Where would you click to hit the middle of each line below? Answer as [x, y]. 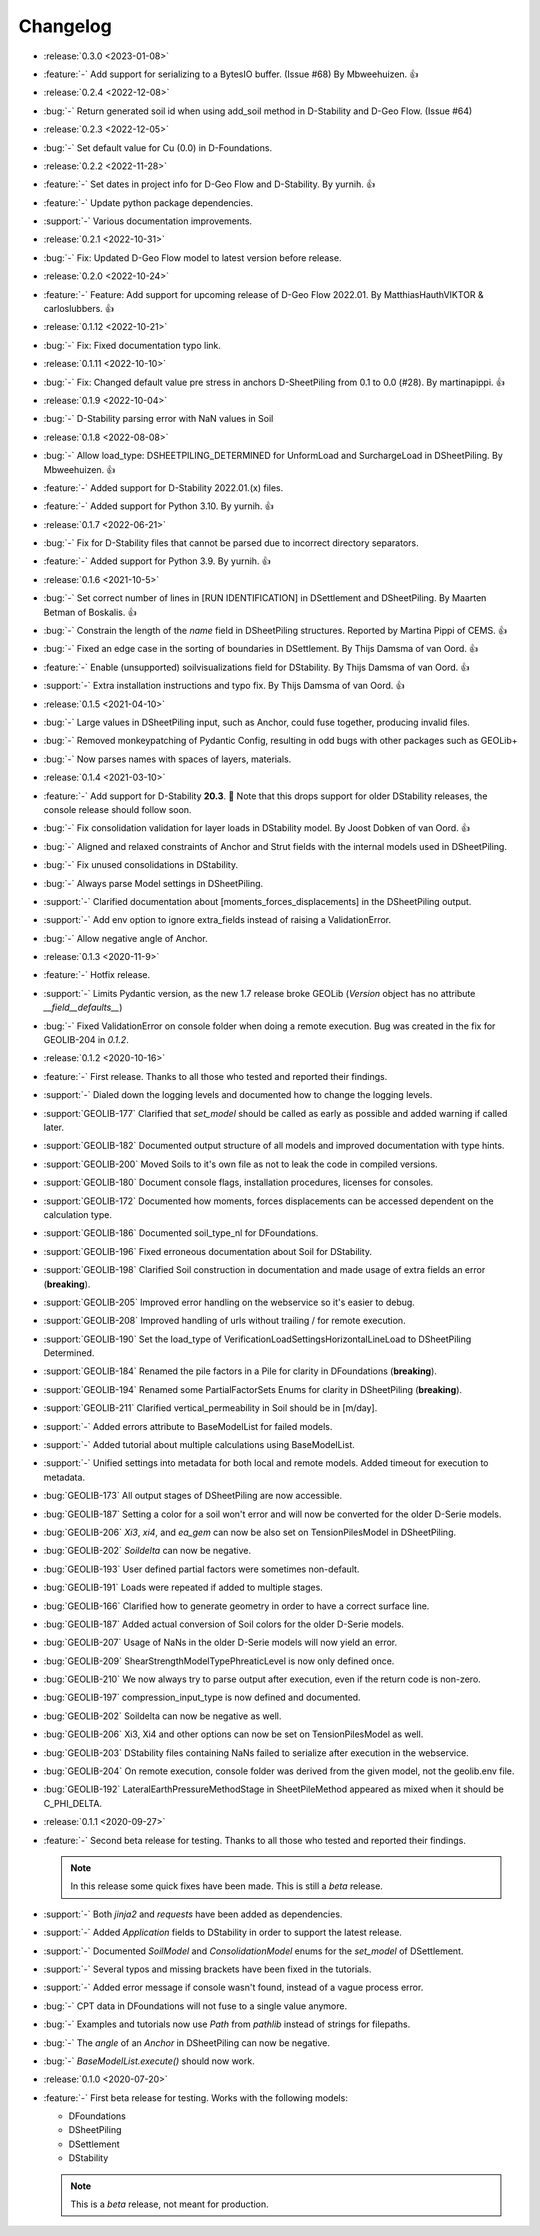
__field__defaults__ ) [83, 1007]
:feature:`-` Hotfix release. [96, 975]
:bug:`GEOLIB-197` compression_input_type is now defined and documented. [202, 1697]
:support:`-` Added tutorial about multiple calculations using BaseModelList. [199, 1445]
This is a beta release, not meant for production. [169, 2204]
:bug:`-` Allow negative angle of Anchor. [126, 938]
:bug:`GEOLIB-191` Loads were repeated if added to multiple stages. [183, 1587]
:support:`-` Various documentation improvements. [148, 221]
